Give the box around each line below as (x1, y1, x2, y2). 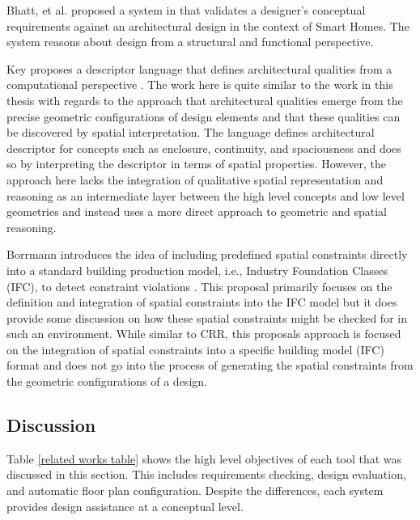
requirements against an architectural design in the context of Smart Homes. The (6, 17, 409, 34)
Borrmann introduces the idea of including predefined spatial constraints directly (6, 246, 408, 263)
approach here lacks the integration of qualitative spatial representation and (6, 171, 384, 188)
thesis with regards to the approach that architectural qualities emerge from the (6, 91, 403, 108)
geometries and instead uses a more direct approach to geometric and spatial (6, 203, 387, 220)
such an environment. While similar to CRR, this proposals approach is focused (6, 325, 401, 342)
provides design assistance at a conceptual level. (6, 497, 244, 514)
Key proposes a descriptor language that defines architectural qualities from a (6, 60, 392, 77)
